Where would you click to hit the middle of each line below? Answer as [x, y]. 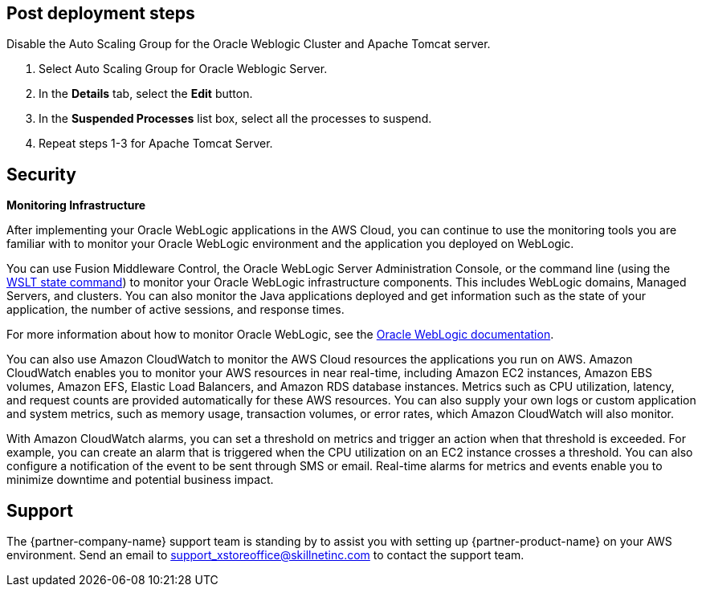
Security [41, 174]
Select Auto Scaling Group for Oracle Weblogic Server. [183, 69]
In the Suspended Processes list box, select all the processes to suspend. [235, 119]
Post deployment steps [101, 13]
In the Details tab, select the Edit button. [146, 94]
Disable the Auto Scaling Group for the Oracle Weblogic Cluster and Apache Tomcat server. [249, 44]
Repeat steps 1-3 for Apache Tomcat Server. [156, 144]
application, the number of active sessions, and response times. [175, 310]
